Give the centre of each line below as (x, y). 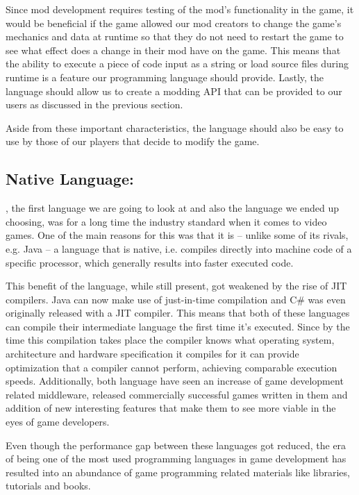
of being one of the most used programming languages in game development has (176, 459)
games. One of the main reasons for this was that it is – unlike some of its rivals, (177, 235)
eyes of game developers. (58, 422)
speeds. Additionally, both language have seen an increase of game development (175, 381)
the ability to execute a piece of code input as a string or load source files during (177, 64)
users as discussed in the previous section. (94, 104)
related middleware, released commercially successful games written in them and (177, 394)
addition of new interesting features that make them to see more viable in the (171, 408)
